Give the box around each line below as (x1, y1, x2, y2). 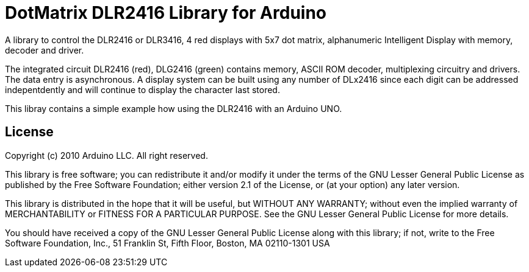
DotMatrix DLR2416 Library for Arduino (5, 2, 327, 23)
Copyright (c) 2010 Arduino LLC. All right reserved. (5, 150, 208, 161)
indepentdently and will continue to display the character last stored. (5, 84, 280, 95)
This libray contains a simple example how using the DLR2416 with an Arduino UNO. (5, 103, 342, 114)
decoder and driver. (5, 44, 84, 55)
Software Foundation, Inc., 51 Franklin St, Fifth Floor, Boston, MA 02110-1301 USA (5, 237, 330, 248)
